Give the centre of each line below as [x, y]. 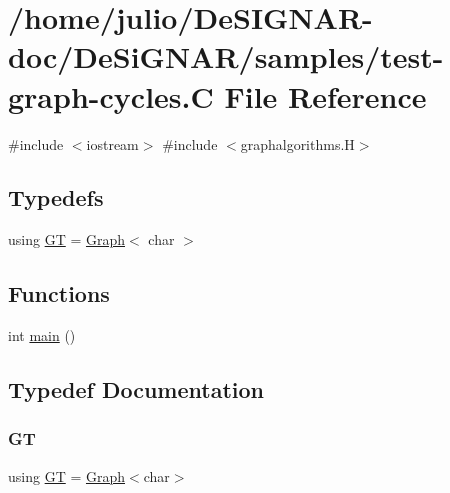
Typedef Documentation [136, 389]
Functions [59, 293]
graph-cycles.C [111, 95]
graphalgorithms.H [297, 143]
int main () [42, 335]
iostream [112, 143]
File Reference [325, 95]
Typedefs [56, 197]
